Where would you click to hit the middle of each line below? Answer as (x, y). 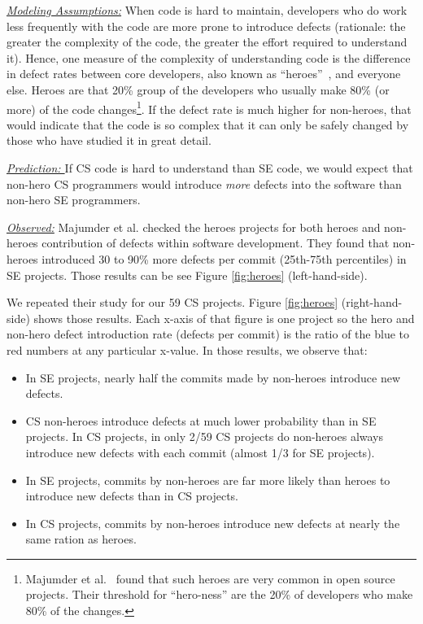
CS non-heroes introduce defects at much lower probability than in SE (201, 420)
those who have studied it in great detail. (109, 140)
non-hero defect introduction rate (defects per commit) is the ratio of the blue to (208, 334)
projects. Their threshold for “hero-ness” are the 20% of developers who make (219, 594)
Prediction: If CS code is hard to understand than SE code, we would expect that (210, 168)
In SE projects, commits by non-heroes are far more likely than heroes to (208, 480)
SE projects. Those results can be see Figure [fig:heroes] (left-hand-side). (187, 275)
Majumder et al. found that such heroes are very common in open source (210, 578)
